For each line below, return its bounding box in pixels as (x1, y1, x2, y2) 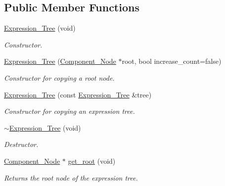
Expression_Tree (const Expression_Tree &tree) (4, 89, 152, 99)
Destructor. (4, 139, 39, 149)
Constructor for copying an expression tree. (4, 106, 135, 116)
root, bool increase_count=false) (122, 56, 222, 66)
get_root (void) (68, 155, 116, 166)
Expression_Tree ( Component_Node (4, 56, 116, 66)
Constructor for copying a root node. (4, 72, 115, 83)
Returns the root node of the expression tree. (4, 172, 138, 183)
